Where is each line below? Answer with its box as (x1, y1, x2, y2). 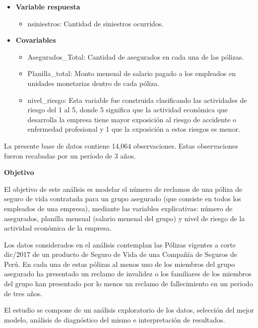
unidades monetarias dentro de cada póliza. (27, 78, 160, 88)
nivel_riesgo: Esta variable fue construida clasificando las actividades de (27, 94, 247, 105)
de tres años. (4, 288, 43, 298)
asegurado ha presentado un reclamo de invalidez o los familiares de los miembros (4, 268, 252, 279)
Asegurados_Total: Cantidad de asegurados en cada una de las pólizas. (27, 51, 244, 62)
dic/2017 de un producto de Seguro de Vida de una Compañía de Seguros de (4, 249, 237, 259)
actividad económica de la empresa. (4, 223, 112, 233)
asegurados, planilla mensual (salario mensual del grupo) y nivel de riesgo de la (4, 213, 245, 223)
